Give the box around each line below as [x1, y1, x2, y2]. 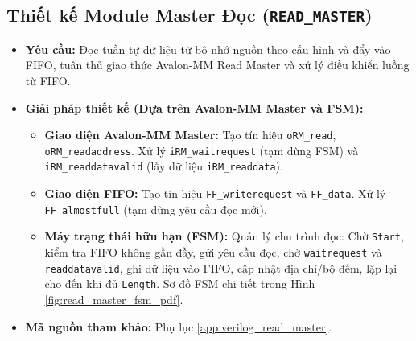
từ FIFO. [25, 72, 71, 88]
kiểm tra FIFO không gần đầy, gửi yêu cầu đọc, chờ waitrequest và [44, 244, 382, 261]
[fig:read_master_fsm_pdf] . [44, 291, 183, 308]
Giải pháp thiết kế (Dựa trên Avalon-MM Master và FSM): [25, 99, 364, 116]
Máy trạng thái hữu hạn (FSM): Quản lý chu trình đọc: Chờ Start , [44, 228, 404, 244]
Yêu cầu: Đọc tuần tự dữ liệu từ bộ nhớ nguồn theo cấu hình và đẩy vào [25, 40, 391, 57]
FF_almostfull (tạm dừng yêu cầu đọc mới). [44, 200, 267, 217]
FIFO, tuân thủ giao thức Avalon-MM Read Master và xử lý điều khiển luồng [25, 56, 410, 73]
